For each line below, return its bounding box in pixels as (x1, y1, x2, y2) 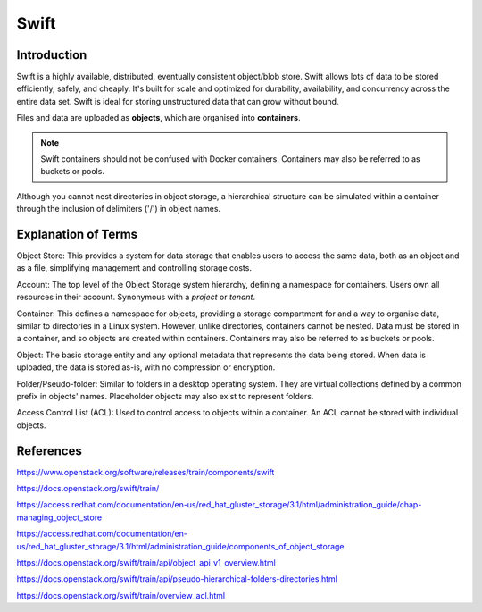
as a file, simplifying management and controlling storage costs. (16, 263, 252, 273)
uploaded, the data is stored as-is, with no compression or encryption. (16, 362, 276, 373)
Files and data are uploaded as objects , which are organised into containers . (16, 113, 301, 123)
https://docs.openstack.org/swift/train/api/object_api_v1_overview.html (16, 558, 276, 568)
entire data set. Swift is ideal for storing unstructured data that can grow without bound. (16, 96, 339, 106)
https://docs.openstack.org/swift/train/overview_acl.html (16, 590, 226, 600)
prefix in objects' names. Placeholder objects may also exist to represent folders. (16, 391, 314, 401)
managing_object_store (16, 512, 103, 523)
